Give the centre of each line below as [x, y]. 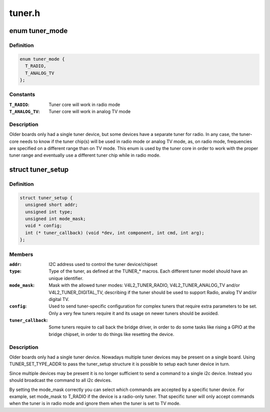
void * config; [44, 226]
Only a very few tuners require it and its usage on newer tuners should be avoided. [134, 313]
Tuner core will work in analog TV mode [90, 111]
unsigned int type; [49, 212]
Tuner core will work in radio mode [84, 104]
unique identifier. [66, 278]
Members [21, 254]
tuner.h [25, 13]
